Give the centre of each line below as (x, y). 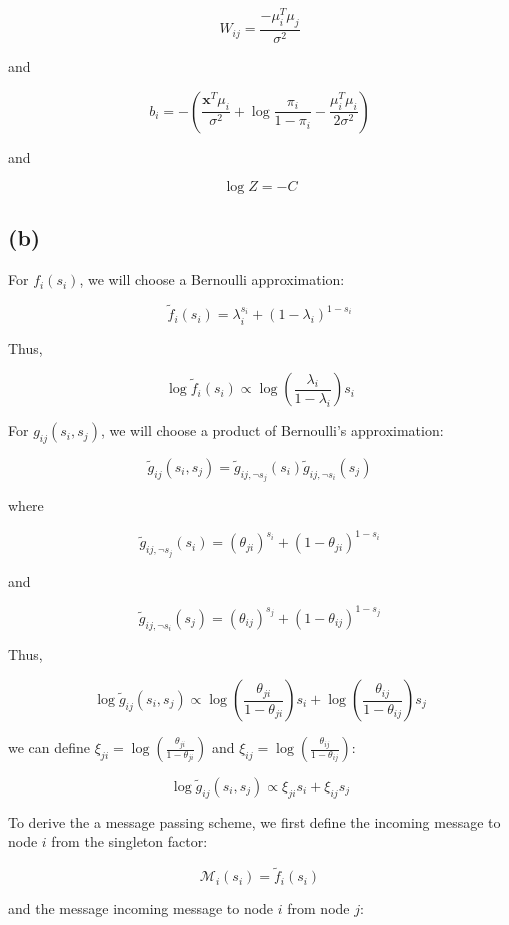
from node (318, 908)
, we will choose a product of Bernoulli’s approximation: (272, 430)
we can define (49, 747)
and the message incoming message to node (141, 908)
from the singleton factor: (129, 841)
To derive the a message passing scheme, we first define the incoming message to (254, 821)
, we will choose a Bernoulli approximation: (212, 279)
